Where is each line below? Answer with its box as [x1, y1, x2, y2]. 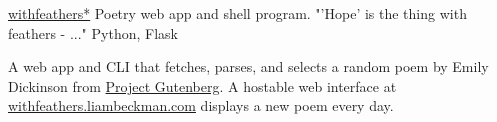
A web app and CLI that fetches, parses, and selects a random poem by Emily [8, 56, 489, 77]
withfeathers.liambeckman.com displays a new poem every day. [8, 95, 394, 116]
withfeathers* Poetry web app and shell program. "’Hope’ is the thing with [8, 3, 467, 23]
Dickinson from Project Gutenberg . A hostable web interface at [8, 75, 397, 96]
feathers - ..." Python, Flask [8, 22, 178, 43]
